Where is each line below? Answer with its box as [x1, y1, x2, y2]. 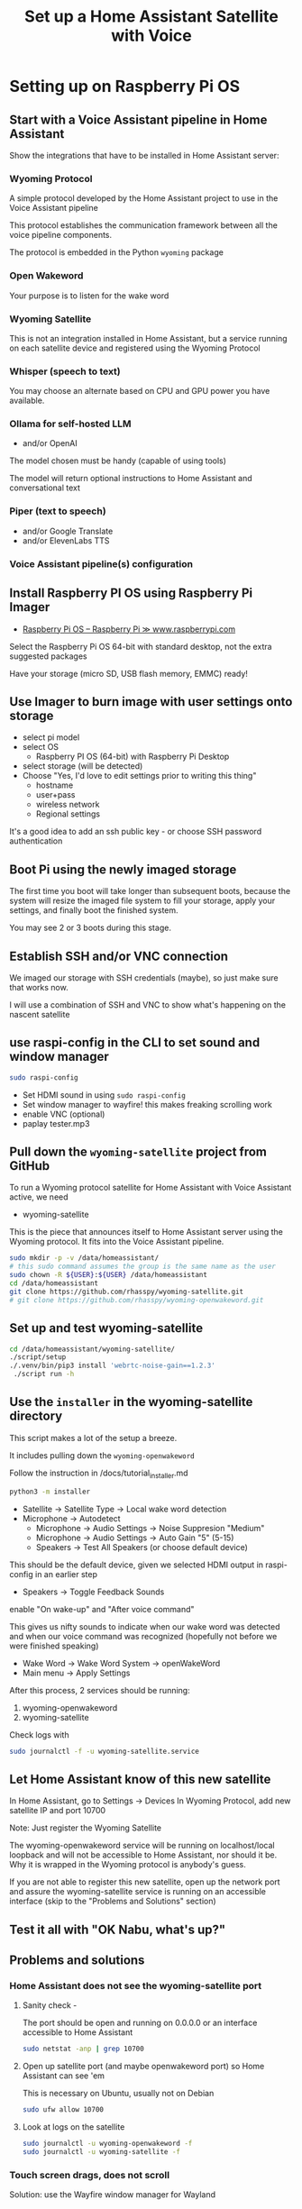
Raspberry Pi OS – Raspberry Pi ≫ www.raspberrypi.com [22, 624, 236, 634]
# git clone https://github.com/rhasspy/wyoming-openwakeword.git [9, 1295, 264, 1304]
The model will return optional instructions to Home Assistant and [9, 473, 252, 484]
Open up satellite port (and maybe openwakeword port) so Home [22, 2061, 265, 2072]
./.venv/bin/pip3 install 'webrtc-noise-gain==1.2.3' [9, 1361, 216, 1371]
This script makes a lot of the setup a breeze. [9, 1432, 178, 1443]
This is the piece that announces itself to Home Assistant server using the [9, 1227, 284, 1237]
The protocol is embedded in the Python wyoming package [9, 247, 224, 258]
